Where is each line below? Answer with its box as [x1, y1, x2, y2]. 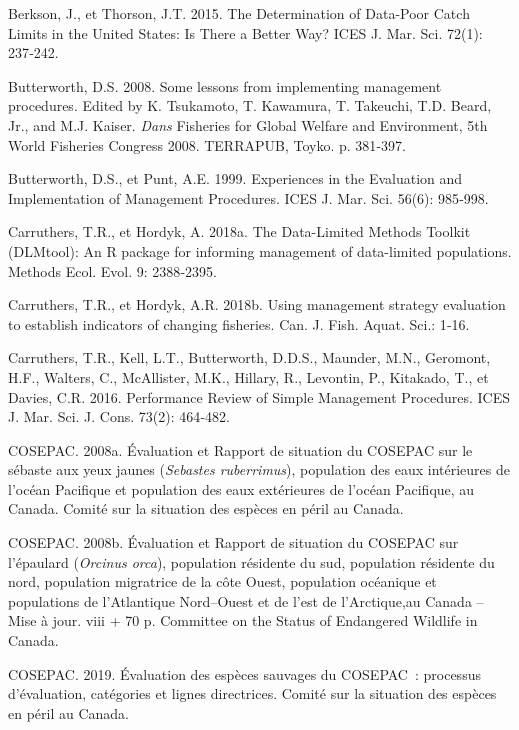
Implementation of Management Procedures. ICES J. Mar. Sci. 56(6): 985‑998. [8, 187, 489, 208]
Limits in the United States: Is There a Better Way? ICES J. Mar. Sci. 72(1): [8, 22, 483, 43]
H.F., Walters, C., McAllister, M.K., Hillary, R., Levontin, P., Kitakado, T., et [8, 366, 489, 387]
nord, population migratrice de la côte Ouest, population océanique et [8, 571, 437, 592]
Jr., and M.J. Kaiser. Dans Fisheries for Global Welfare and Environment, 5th [8, 114, 488, 135]
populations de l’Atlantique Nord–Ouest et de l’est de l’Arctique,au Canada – [8, 590, 484, 611]
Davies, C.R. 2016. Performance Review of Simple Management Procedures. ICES [8, 386, 510, 407]
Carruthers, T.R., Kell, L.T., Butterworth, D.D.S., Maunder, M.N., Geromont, [8, 347, 491, 368]
